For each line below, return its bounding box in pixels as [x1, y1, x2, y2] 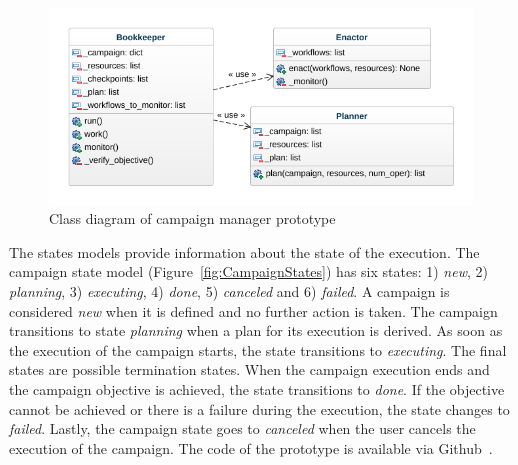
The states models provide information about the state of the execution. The [9, 241, 480, 262]
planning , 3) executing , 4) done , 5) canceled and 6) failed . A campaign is [9, 280, 450, 301]
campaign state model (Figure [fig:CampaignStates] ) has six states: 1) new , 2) [9, 261, 488, 282]
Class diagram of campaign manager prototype [49, 208, 336, 229]
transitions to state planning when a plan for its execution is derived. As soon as [9, 320, 503, 341]
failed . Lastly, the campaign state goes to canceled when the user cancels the [9, 418, 476, 439]
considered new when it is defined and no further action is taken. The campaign [9, 300, 498, 321]
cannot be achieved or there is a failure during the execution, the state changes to [9, 398, 510, 419]
